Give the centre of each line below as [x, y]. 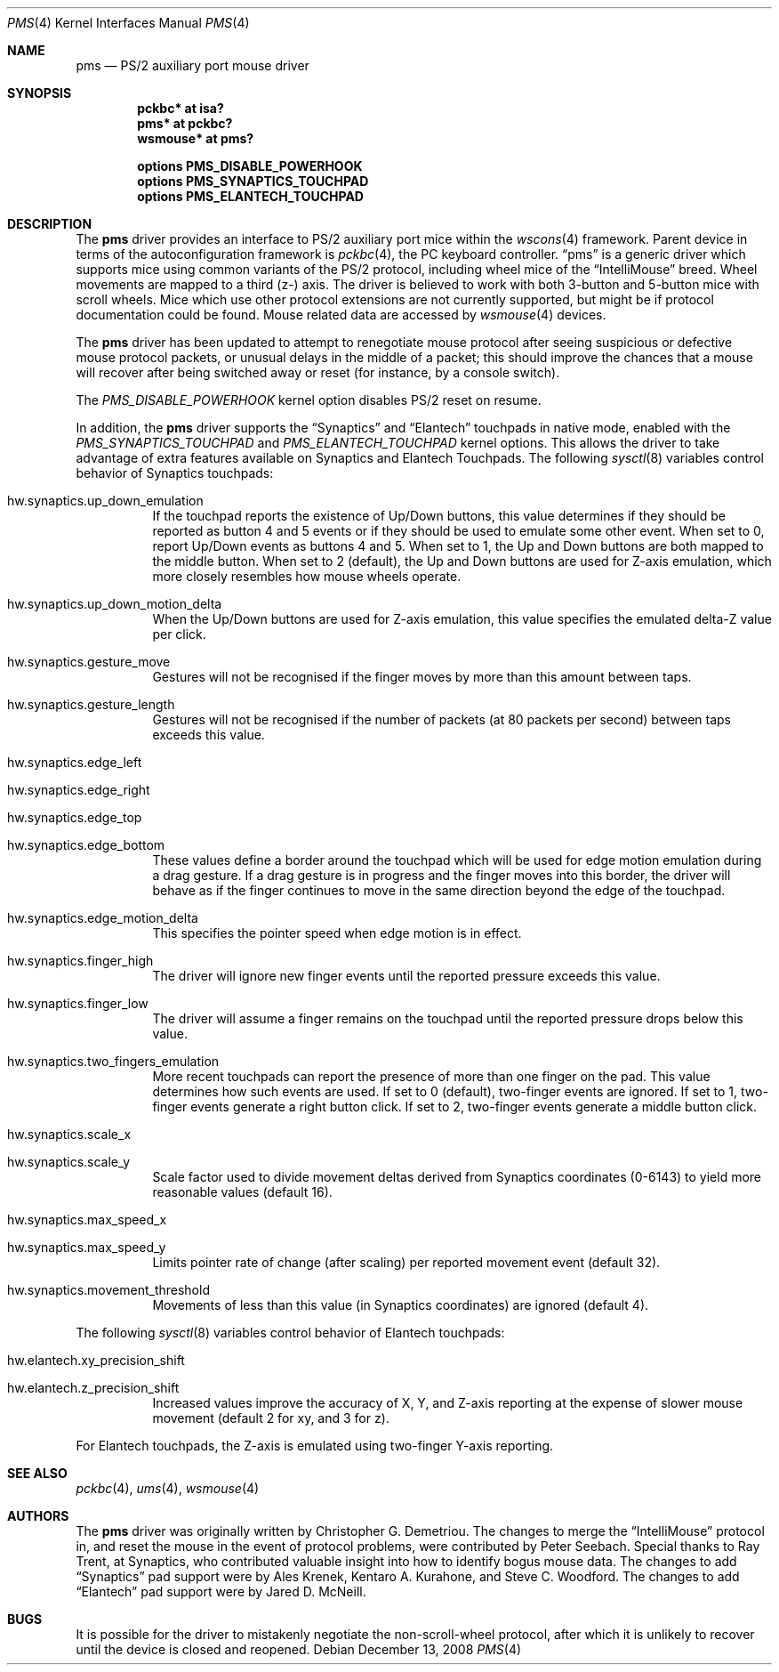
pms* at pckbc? [185, 123]
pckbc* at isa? [181, 108]
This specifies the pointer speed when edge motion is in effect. [337, 933]
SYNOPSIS [40, 93]
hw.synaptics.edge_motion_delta [103, 918]
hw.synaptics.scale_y [69, 1162]
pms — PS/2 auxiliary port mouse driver [193, 65]
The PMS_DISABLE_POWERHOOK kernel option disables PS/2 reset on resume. [309, 400]
